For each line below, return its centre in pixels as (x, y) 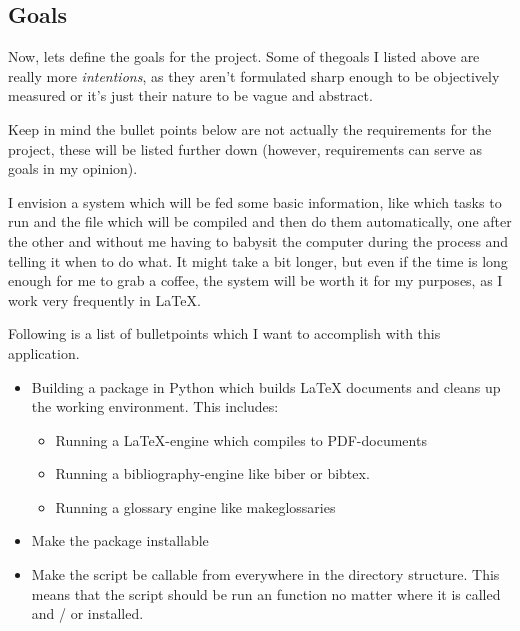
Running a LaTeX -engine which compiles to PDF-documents (241, 439)
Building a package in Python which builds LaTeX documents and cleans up (266, 386)
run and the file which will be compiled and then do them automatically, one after (260, 221)
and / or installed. (87, 613)
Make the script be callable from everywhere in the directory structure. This (265, 574)
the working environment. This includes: (155, 406)
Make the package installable (120, 540)
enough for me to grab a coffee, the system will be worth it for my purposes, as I (255, 280)
